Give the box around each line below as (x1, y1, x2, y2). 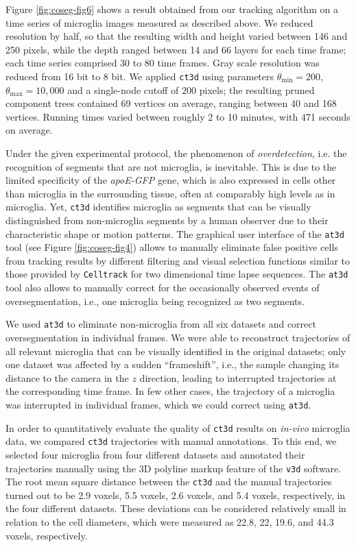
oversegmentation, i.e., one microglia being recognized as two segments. (5, 293, 305, 308)
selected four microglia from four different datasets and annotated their (5, 447, 305, 461)
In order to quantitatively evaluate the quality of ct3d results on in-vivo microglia (5, 420, 351, 435)
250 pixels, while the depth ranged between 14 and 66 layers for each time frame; (5, 42, 346, 56)
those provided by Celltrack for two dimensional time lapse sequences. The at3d (5, 267, 348, 281)
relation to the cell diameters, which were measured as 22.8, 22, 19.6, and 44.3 (5, 515, 334, 528)
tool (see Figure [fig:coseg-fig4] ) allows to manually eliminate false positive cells (5, 240, 338, 254)
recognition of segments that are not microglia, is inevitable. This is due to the (5, 159, 337, 173)
